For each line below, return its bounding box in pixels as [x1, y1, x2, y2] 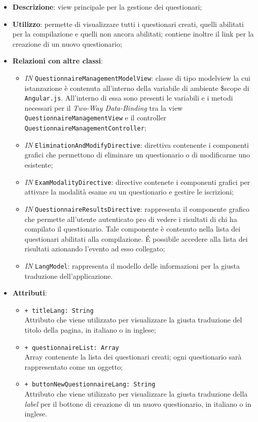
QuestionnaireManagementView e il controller [24, 112, 166, 123]
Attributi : [12, 287, 47, 298]
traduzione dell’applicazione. [24, 270, 113, 281]
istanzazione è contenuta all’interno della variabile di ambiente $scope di [24, 82, 249, 93]
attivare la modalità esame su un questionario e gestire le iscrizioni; [24, 186, 234, 197]
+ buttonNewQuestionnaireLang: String [24, 381, 156, 388]
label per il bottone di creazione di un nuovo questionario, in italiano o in [24, 398, 251, 409]
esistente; [24, 159, 53, 170]
